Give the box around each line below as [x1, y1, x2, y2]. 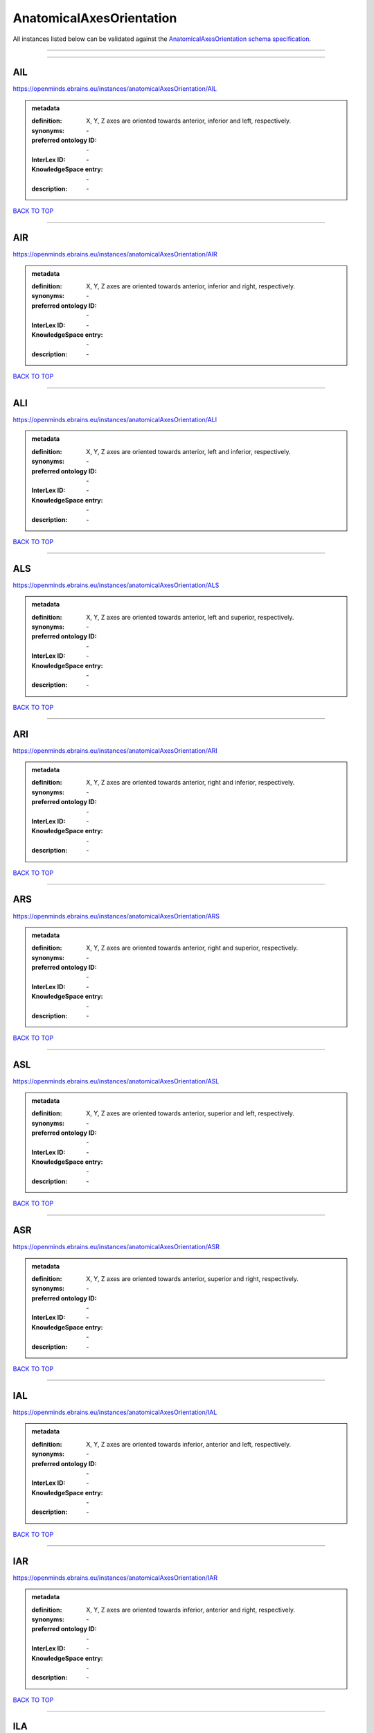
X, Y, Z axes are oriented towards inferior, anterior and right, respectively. [86, 1605, 296, 1614]
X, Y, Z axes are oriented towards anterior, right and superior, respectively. [86, 943, 299, 952]
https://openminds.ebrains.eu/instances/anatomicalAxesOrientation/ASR [12, 1243, 220, 1251]
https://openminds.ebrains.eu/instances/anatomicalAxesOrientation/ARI [12, 746, 217, 755]
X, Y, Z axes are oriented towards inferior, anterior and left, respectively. [86, 1440, 292, 1448]
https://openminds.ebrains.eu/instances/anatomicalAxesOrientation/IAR [12, 1574, 218, 1582]
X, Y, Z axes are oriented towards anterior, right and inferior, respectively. [86, 778, 295, 787]
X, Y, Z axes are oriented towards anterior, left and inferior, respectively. [86, 447, 291, 455]
